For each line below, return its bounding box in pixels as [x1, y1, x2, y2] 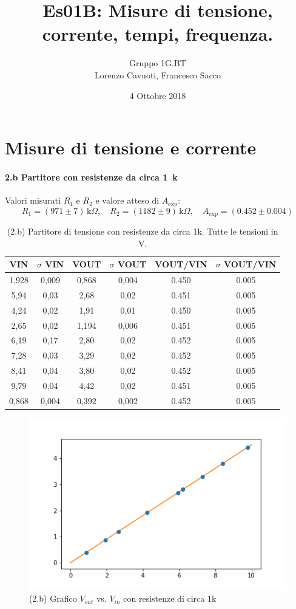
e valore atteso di [95, 194, 160, 207]
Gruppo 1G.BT [129, 57, 186, 69]
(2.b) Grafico [29, 592, 77, 605]
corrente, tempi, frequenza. [42, 21, 274, 46]
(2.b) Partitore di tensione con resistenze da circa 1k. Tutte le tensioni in [7, 224, 278, 237]
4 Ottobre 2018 [129, 89, 186, 101]
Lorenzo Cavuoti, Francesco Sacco [94, 68, 221, 81]
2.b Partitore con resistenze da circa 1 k [5, 170, 178, 183]
